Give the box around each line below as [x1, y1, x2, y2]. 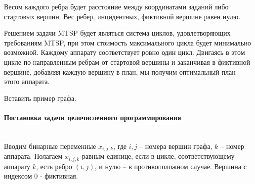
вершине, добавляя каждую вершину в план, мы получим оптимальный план [4, 66, 236, 77]
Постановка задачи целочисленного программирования [4, 112, 181, 122]
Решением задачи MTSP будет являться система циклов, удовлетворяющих [4, 28, 231, 38]
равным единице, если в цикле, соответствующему [82, 151, 235, 161]
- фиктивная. [40, 171, 78, 181]
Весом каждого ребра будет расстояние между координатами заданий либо [4, 1, 229, 11]
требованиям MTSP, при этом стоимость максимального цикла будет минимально [4, 37, 251, 47]
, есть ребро [36, 161, 72, 171]
